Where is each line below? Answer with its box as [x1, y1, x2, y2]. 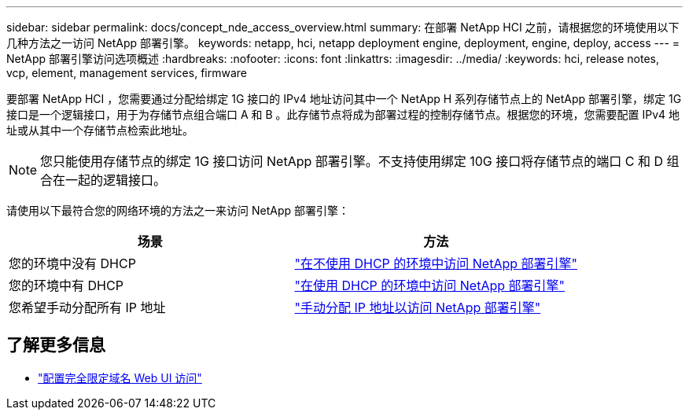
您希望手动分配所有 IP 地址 [9, 300, 166, 315]
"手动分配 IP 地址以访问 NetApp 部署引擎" [294, 300, 541, 315]
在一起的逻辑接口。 [53, 172, 167, 188]
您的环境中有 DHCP [9, 278, 123, 293]
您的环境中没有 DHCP [9, 256, 136, 271]
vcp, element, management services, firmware [6, 66, 247, 79]
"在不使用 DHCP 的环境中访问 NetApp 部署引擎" [294, 256, 578, 271]
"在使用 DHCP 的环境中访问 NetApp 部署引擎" [294, 278, 566, 293]
